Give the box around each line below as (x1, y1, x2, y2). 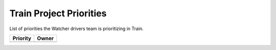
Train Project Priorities (9, 8, 107, 19)
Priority (12, 35, 32, 42)
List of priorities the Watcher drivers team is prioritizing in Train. (9, 26, 144, 32)
